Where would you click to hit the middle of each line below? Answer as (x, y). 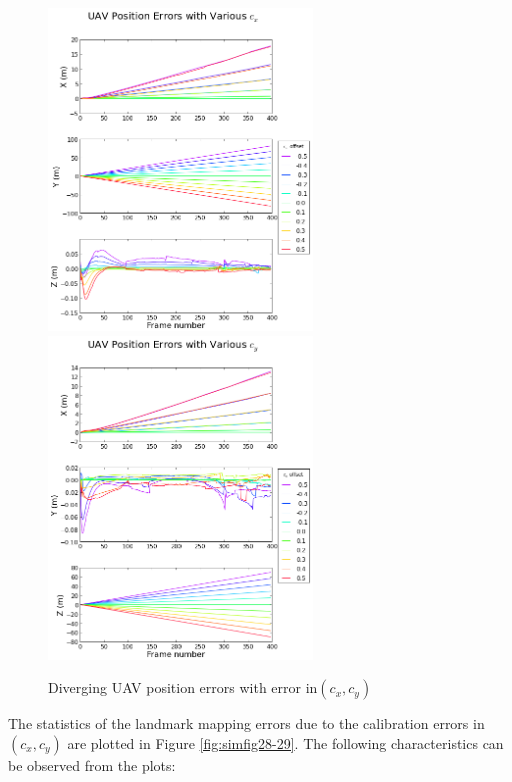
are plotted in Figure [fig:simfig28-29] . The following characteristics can (285, 742)
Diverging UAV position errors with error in (183, 687)
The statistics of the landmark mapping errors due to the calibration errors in (246, 723)
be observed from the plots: (92, 764)
